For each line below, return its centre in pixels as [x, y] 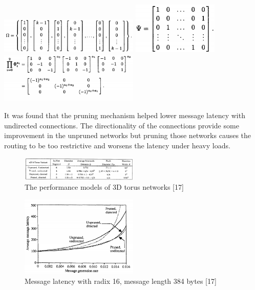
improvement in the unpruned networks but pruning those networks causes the [128, 135]
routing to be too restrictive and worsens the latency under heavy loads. [117, 145]
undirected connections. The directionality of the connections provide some [122, 125]
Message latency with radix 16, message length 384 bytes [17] [121, 281]
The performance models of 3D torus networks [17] [104, 187]
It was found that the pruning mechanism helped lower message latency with [125, 115]
